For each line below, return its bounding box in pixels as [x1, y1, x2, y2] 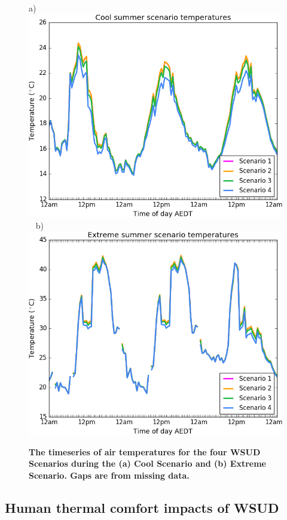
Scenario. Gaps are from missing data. [29, 468, 190, 481]
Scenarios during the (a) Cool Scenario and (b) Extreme [29, 457, 266, 470]
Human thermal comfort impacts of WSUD [5, 498, 279, 516]
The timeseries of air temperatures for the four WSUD [29, 445, 261, 458]
